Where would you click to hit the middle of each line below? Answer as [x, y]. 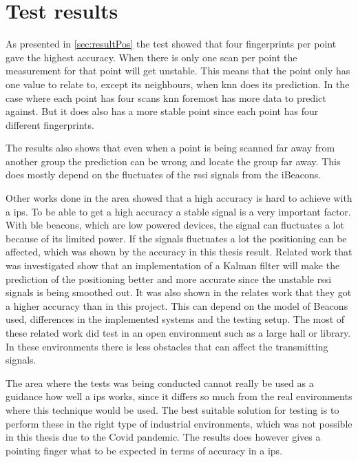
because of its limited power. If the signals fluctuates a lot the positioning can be [176, 238]
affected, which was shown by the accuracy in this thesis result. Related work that [179, 252]
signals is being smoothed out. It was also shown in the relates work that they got [179, 292]
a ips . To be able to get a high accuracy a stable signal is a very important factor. [178, 211]
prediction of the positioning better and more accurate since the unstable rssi [169, 279]
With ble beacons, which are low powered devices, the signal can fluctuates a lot [175, 225]
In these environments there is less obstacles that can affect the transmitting [167, 346]
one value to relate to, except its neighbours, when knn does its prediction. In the [178, 84]
